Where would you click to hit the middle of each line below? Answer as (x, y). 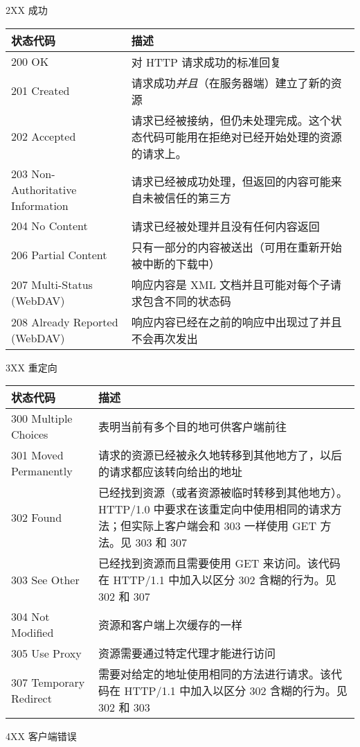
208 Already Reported (65, 322)
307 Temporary (48, 683)
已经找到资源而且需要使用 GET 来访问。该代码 (219, 563)
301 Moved (37, 455)
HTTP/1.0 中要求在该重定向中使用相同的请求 (215, 509)
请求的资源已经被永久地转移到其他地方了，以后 (220, 455)
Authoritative (44, 189)
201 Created (40, 91)
